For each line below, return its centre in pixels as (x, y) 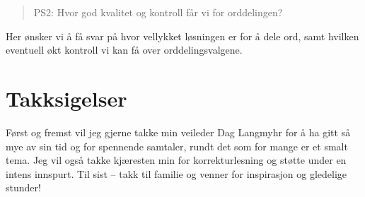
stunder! (23, 187)
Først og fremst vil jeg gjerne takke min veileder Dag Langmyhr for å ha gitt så (178, 132)
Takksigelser (66, 98)
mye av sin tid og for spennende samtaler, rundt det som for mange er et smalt (177, 146)
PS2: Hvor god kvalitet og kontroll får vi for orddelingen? (158, 12)
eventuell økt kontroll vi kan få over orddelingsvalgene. (124, 50)
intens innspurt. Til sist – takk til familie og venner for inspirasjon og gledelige (176, 173)
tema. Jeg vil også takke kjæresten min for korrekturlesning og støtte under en (176, 160)
